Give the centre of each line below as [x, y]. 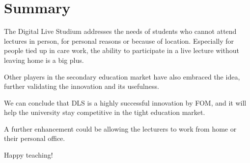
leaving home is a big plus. [44, 60]
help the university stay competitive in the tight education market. [105, 112]
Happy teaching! [28, 155]
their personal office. [35, 138]
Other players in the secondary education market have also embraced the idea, [122, 76]
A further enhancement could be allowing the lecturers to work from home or [120, 128]
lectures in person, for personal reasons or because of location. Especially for [119, 41]
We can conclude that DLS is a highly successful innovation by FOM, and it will [125, 102]
